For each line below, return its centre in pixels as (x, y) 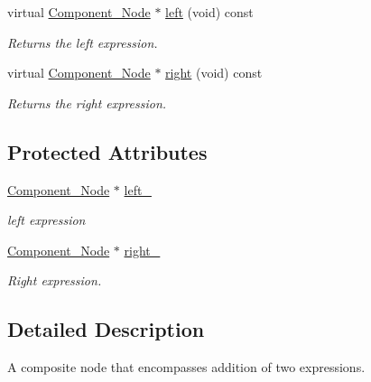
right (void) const (214, 73)
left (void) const (209, 12)
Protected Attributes (107, 151)
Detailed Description (106, 329)
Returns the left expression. (83, 42)
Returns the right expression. (87, 102)
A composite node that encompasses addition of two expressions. (186, 367)
